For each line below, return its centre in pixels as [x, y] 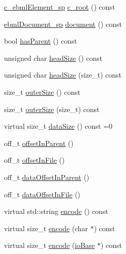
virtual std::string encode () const [56, 211]
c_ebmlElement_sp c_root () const [60, 7]
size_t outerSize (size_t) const [52, 109]
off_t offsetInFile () [34, 160]
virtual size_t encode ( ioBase [50, 245]
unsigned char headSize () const [53, 58]
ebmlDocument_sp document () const [63, 24]
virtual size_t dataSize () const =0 [58, 126]
